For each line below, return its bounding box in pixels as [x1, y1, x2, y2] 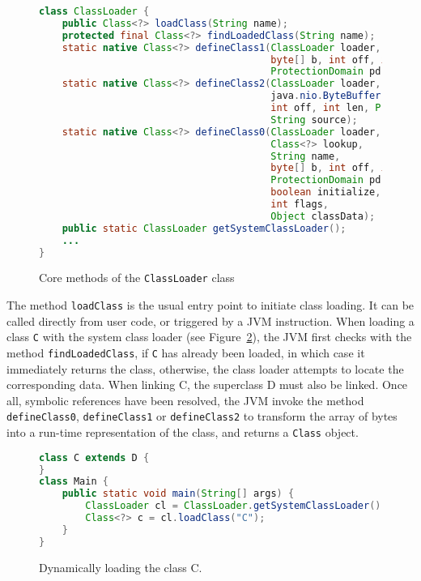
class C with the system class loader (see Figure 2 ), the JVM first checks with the [6, 328, 412, 345]
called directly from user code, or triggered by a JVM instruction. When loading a [6, 312, 415, 329]
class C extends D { [39, 451, 150, 464]
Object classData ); [270, 210, 376, 222]
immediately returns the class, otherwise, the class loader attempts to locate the [6, 360, 404, 377]
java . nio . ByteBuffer [270, 90, 381, 102]
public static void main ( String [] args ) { [62, 488, 295, 500]
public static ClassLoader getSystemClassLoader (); [62, 222, 347, 234]
